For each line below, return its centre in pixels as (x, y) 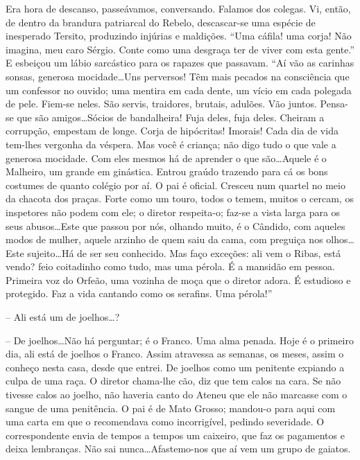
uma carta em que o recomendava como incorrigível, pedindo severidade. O (165, 422)
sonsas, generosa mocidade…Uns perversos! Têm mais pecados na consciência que (178, 76)
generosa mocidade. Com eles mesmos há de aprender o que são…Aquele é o (166, 158)
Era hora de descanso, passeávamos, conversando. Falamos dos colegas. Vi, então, (178, 8)
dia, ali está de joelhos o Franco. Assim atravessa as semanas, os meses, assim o (175, 354)
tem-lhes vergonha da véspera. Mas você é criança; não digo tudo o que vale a (171, 144)
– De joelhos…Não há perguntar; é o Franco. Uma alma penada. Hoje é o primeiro (180, 340)
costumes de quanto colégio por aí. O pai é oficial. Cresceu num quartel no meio (175, 185)
